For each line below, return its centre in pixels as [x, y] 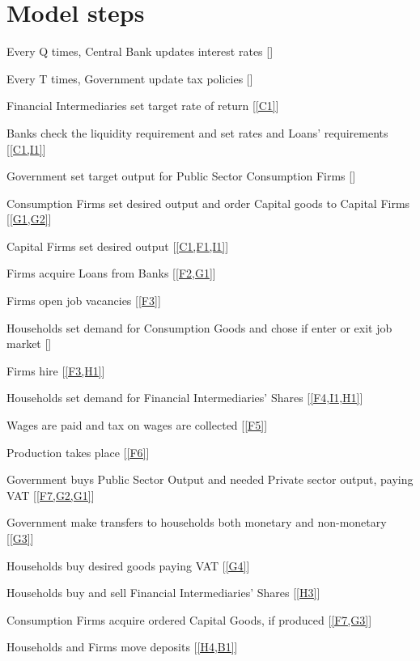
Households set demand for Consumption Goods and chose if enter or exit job [199, 327]
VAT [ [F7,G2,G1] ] [51, 495]
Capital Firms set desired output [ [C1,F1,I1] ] [118, 246]
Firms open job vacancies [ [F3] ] [84, 301]
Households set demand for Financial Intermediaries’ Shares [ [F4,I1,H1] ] [185, 398]
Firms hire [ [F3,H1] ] [56, 370]
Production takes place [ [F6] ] [78, 452]
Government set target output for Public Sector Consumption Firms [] [181, 176]
